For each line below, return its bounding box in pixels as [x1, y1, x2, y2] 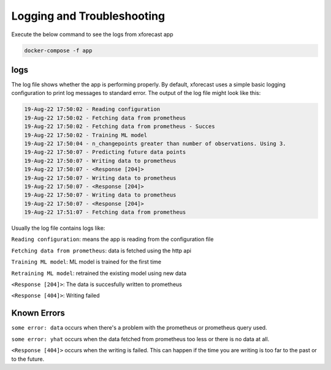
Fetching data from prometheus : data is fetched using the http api [11, 247, 191, 254]
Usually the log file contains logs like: [11, 224, 105, 232]
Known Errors [11, 308, 66, 319]
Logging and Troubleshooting [11, 9, 165, 23]
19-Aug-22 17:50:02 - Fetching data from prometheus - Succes [24, 123, 215, 130]
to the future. [11, 355, 45, 363]
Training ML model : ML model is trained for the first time [11, 258, 162, 266]
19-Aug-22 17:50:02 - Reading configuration [24, 106, 161, 113]
